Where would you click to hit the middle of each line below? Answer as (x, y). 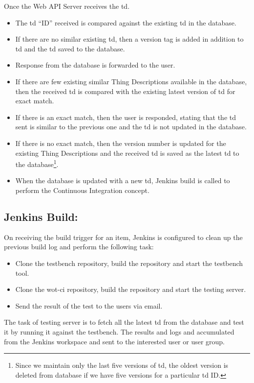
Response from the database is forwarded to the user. (95, 65)
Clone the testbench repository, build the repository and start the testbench (129, 263)
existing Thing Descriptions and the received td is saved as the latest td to (127, 153)
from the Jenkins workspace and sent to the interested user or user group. (115, 341)
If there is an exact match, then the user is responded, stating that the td (126, 117)
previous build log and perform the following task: (79, 247)
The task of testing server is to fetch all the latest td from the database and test (124, 322)
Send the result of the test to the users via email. (89, 305)
